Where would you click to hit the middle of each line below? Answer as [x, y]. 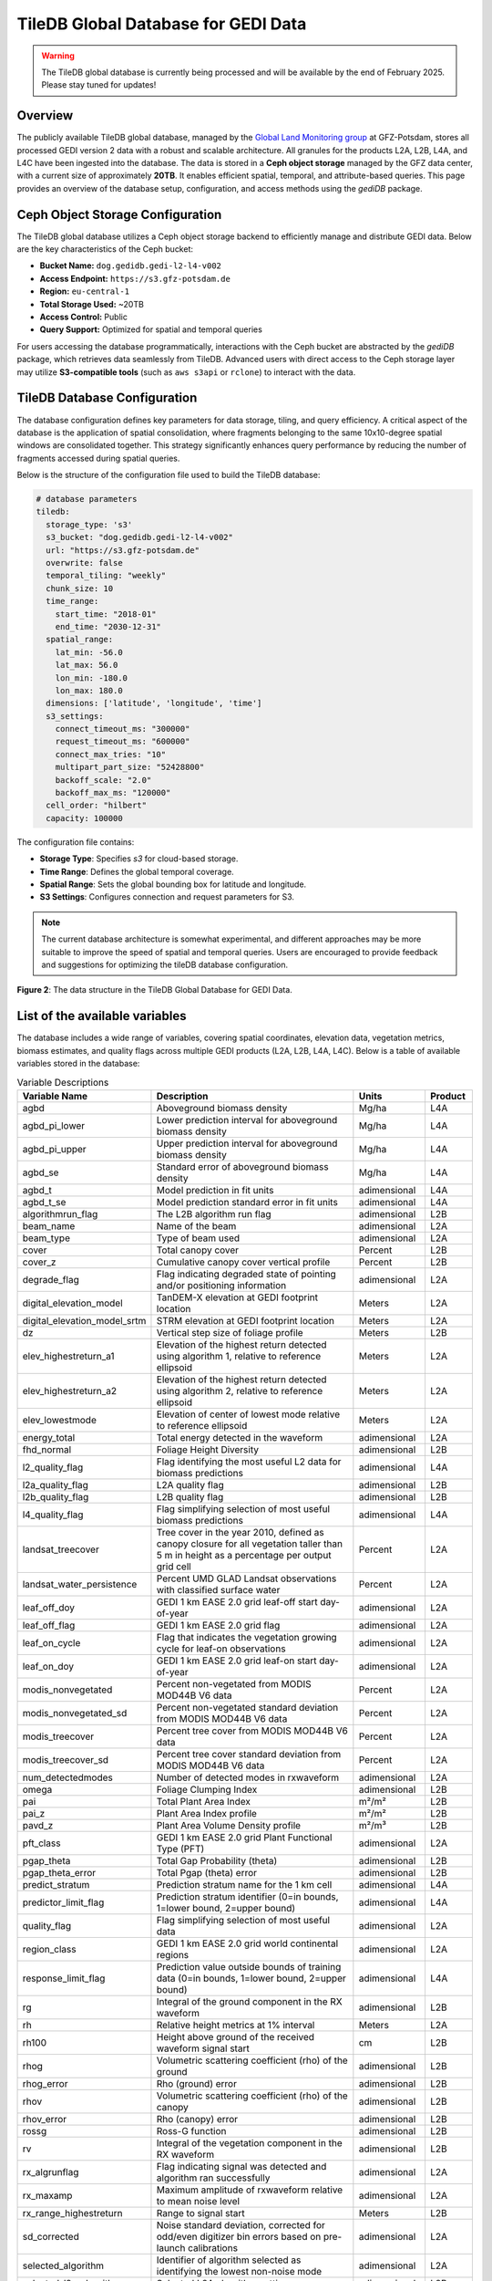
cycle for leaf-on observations [221, 1649]
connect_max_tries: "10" [111, 754]
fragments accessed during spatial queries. [98, 458]
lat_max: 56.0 [87, 665]
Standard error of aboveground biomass [242, 1166]
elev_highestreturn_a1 [68, 1356]
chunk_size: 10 [80, 588]
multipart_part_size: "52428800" [130, 767]
